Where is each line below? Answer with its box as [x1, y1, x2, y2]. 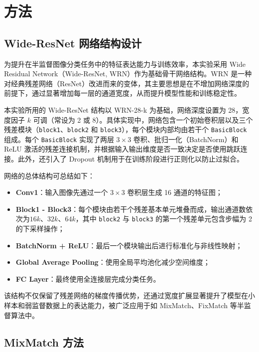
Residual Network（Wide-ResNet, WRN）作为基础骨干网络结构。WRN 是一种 [4, 68, 252, 79]
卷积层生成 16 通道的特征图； [127, 187, 223, 197]
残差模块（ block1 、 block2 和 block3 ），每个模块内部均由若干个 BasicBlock [4, 124, 247, 135]
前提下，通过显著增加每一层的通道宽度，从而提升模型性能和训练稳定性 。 [4, 88, 241, 98]
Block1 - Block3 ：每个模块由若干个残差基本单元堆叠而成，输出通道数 [15, 203, 246, 214]
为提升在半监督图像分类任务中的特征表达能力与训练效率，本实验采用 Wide [4, 58, 246, 69]
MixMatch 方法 [4, 334, 84, 350]
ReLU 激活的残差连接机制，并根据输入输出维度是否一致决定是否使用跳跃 [4, 144, 241, 154]
